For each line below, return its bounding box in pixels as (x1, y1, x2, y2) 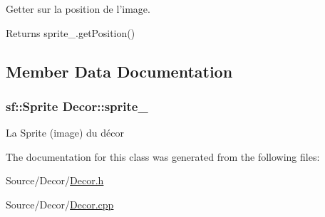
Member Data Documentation (6, 60, 233, 82)
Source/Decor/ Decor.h (6, 173, 104, 188)
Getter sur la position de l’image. (6, 1, 150, 16)
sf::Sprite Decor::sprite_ (6, 97, 148, 115)
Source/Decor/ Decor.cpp (6, 196, 114, 211)
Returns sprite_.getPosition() (6, 25, 135, 40)
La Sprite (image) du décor (6, 125, 124, 140)
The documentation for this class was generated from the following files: (6, 149, 320, 164)
